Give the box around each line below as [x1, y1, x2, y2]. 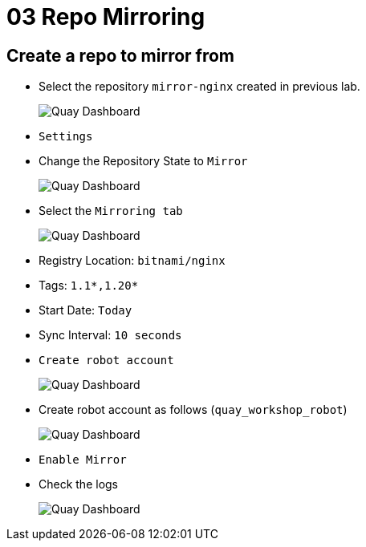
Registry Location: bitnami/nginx [39, 253, 226, 268]
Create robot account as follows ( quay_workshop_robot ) [39, 403, 348, 417]
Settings [39, 130, 93, 144]
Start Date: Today [39, 303, 132, 318]
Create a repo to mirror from [6, 45, 235, 66]
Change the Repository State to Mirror [39, 154, 248, 168]
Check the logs [39, 477, 119, 492]
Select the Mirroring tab [39, 204, 183, 218]
